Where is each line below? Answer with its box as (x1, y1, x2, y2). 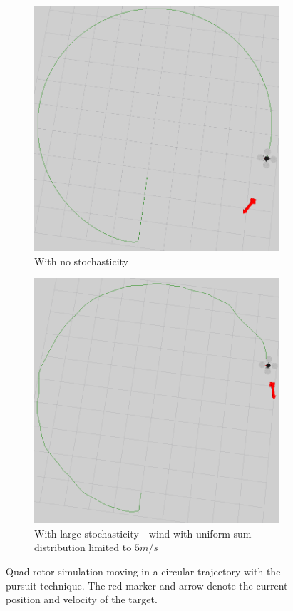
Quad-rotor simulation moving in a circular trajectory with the (6, 563, 281, 578)
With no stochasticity (34, 253, 128, 268)
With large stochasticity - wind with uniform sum (34, 525, 252, 540)
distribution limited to (34, 540, 132, 555)
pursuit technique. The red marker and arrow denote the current (6, 577, 288, 592)
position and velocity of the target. (6, 592, 158, 607)
